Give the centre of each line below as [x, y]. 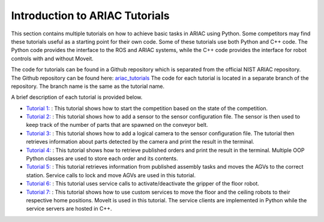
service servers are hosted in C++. [69, 209]
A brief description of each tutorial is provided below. [77, 97]
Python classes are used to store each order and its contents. [102, 159]
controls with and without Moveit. [52, 58]
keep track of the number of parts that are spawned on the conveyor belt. [117, 125]
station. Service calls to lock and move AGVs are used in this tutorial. [111, 175]
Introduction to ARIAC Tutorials [90, 16]
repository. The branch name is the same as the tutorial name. [88, 86]
